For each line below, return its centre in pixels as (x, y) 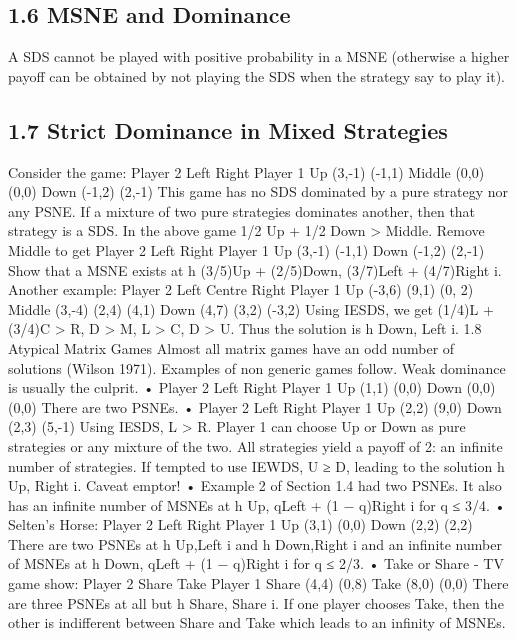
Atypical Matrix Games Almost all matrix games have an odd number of (231, 347)
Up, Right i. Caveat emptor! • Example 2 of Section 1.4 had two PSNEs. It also (255, 485)
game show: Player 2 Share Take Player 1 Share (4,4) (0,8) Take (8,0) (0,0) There (258, 583)
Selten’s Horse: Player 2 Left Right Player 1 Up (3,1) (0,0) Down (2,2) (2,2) (240, 524)
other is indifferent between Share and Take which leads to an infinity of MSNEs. (257, 622)
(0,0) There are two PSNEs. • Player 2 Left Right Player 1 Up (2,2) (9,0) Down (255, 406)
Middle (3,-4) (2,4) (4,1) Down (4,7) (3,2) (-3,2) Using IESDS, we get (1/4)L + (251, 308)
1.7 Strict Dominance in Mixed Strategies (228, 129)
